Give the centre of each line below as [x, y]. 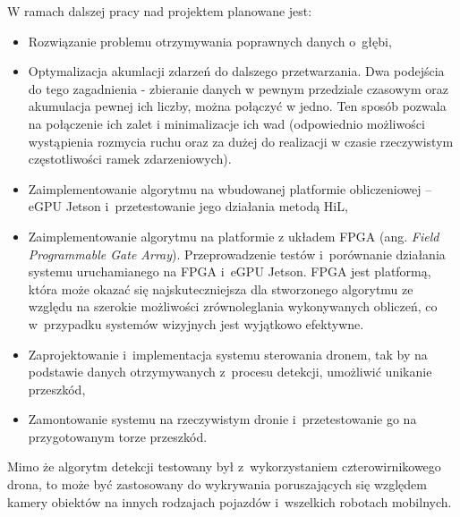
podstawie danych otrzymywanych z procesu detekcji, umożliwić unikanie [230, 372]
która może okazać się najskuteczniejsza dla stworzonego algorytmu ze [221, 288]
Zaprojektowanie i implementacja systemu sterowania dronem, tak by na [228, 354]
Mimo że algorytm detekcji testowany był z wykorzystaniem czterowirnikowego [224, 466]
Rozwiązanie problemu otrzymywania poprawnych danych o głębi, [210, 41]
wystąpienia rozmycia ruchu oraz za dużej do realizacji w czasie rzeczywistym [241, 141]
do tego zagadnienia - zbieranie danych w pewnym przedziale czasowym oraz [238, 88]
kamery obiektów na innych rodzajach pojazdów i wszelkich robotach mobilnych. [230, 501]
